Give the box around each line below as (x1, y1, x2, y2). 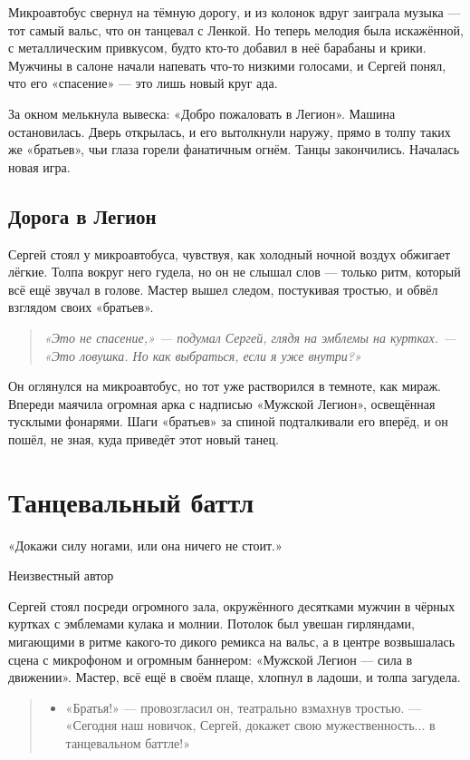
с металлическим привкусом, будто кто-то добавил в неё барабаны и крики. (8, 38, 427, 57)
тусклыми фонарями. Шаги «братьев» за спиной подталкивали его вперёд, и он (8, 412, 448, 431)
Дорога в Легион (8, 201, 157, 229)
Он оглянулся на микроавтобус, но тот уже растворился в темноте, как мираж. (8, 376, 441, 395)
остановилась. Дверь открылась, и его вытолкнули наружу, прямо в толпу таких (8, 122, 451, 141)
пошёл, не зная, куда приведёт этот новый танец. (8, 429, 279, 448)
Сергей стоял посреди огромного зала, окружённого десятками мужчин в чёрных (8, 596, 456, 615)
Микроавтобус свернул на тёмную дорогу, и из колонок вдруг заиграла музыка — (8, 3, 461, 21)
